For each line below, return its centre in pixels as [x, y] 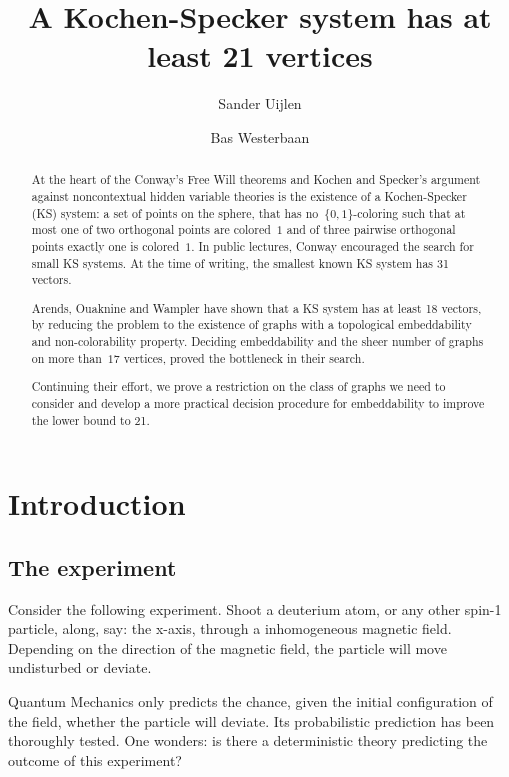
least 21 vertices [260, 55]
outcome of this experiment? [95, 759]
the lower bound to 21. [90, 419]
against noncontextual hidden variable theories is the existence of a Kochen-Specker [249, 195]
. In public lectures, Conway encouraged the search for [332, 245]
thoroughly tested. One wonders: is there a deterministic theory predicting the [248, 740]
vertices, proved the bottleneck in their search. [244, 357]
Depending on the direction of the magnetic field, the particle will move [227, 647]
